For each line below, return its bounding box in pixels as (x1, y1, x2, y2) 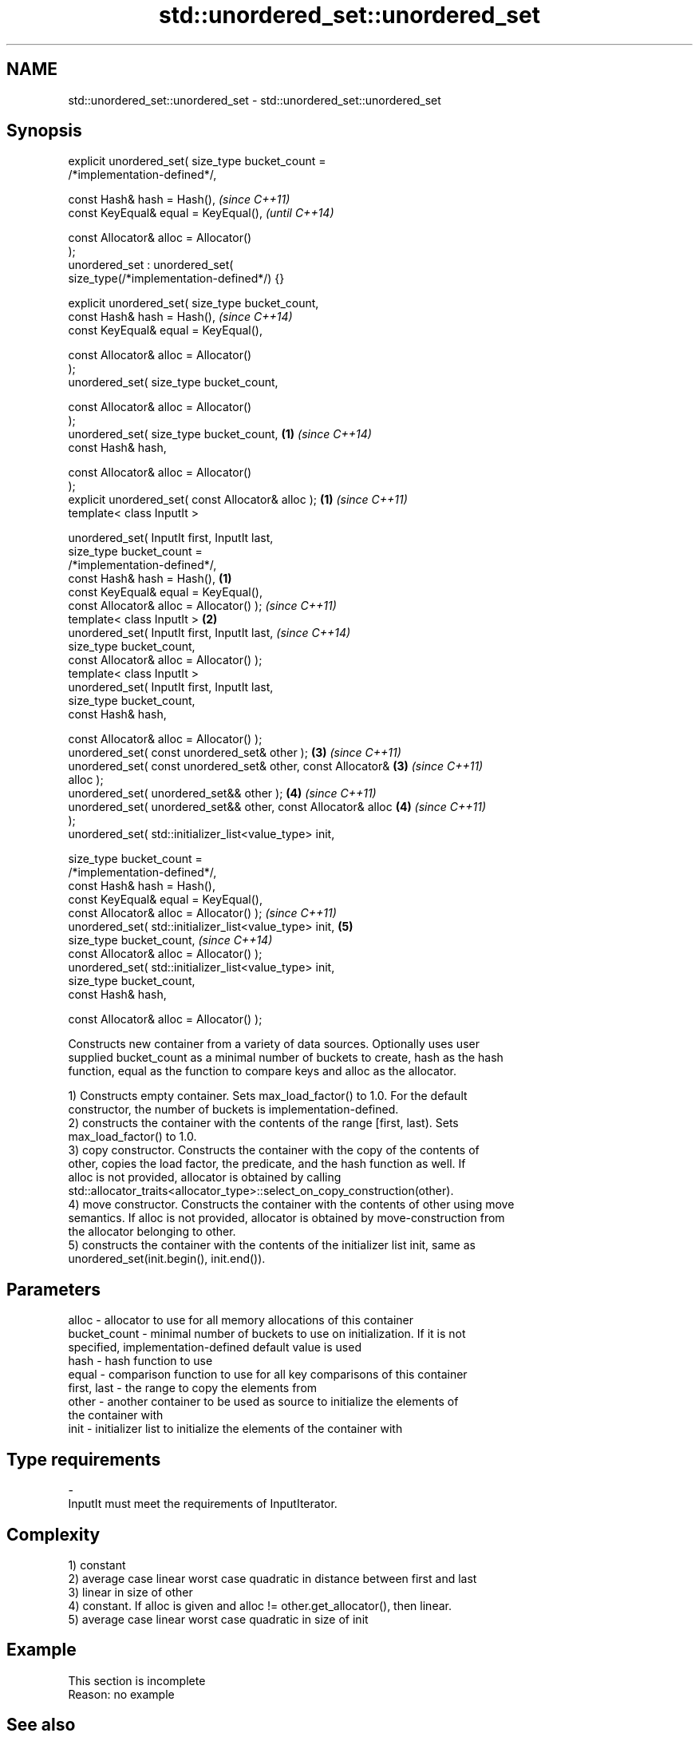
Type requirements (6, 1449, 161, 1470)
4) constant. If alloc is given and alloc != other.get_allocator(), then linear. (68, 1598, 452, 1612)
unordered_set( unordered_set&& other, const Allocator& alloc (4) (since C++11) (68, 800, 487, 814)
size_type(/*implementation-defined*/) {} (68, 271, 285, 286)
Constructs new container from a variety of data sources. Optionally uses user (68, 1037, 480, 1051)
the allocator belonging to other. (68, 1225, 236, 1239)
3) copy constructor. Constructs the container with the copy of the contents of (68, 1143, 480, 1157)
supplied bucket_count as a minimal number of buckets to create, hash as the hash (68, 1051, 504, 1065)
